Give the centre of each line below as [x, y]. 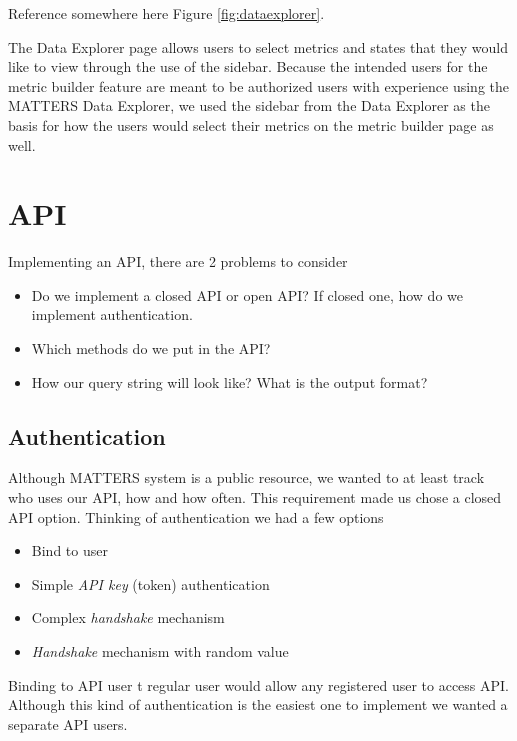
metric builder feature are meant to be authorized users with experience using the [258, 85]
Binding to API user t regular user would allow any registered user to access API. [259, 684]
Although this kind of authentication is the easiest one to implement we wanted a [258, 704]
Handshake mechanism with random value [160, 651]
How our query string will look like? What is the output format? [229, 381]
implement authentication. [112, 314]
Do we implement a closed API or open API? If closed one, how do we [247, 294]
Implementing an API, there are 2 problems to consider [178, 261]
